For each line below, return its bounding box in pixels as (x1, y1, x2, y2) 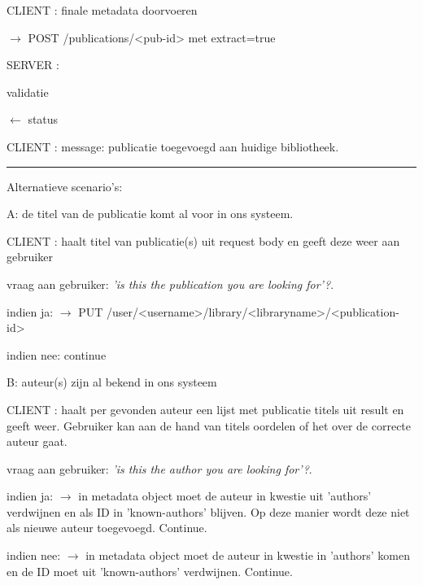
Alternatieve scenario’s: (7, 177, 123, 194)
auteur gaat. (7, 433, 68, 450)
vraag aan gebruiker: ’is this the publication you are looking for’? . (7, 275, 334, 292)
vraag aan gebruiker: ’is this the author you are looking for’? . (7, 460, 312, 477)
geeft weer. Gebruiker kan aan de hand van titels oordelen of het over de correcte (7, 417, 412, 434)
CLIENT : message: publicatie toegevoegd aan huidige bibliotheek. (7, 138, 339, 155)
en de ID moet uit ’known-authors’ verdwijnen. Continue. (7, 562, 293, 579)
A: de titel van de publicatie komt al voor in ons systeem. (7, 205, 294, 222)
